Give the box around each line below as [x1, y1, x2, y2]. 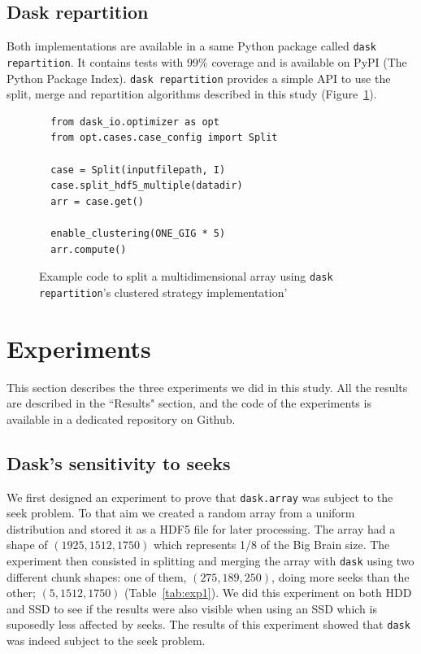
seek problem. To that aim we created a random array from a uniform [7, 504, 355, 521]
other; [7, 584, 36, 601]
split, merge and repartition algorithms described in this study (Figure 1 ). [7, 85, 377, 102]
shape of [7, 536, 48, 553]
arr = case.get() [50, 195, 144, 207]
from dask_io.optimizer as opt [50, 116, 219, 128]
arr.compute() [50, 243, 127, 255]
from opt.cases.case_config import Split [50, 132, 278, 144]
